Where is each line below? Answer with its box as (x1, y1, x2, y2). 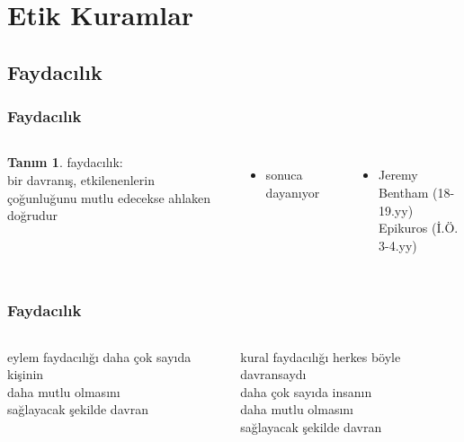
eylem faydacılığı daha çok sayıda (7, 347, 192, 366)
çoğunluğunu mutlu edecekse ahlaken (7, 188, 211, 207)
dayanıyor (265, 182, 320, 201)
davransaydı (240, 365, 307, 384)
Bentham (378, 182, 429, 201)
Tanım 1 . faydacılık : (7, 153, 123, 172)
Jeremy (378, 165, 418, 184)
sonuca (265, 165, 303, 184)
